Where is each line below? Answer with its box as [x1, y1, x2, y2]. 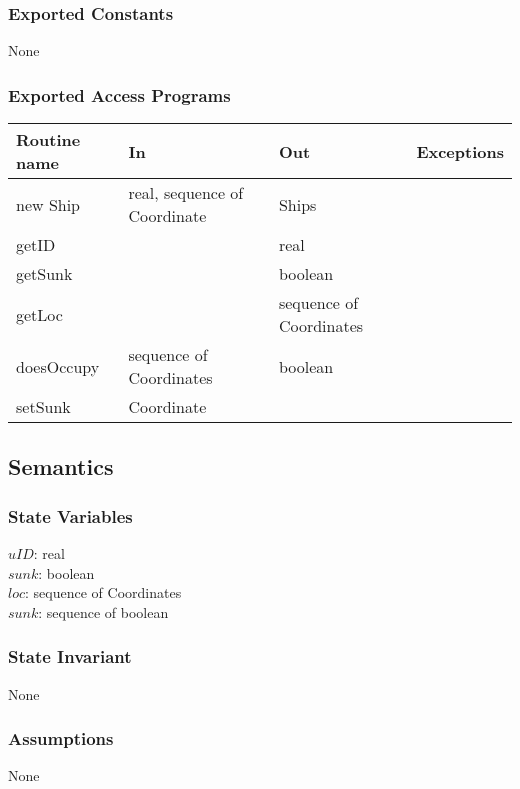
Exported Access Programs [8, 82, 231, 107]
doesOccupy [16, 354, 100, 378]
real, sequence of [128, 181, 244, 205]
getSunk [16, 262, 73, 286]
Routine [16, 128, 81, 152]
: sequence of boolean [38, 601, 169, 622]
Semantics [8, 451, 114, 482]
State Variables [8, 503, 133, 528]
